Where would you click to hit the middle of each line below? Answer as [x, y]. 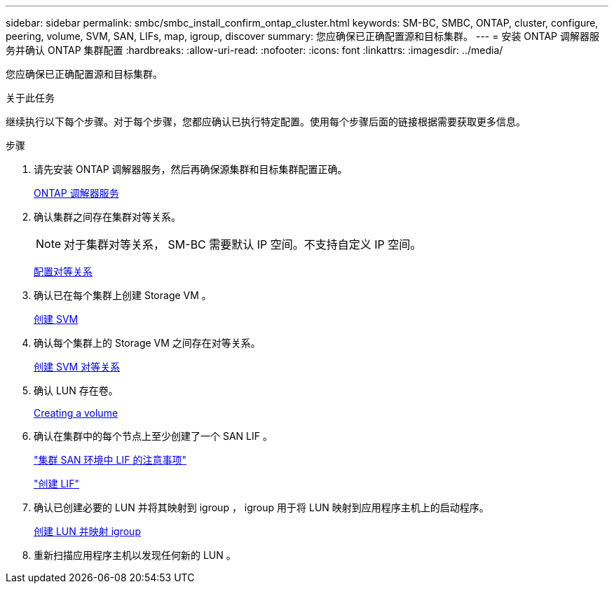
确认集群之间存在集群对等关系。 [107, 217]
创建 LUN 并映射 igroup [87, 531]
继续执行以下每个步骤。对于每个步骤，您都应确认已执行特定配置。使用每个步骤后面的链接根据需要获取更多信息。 [266, 122]
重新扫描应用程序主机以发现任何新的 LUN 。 [135, 555]
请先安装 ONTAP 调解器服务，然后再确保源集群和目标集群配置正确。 [191, 169]
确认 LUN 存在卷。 [76, 390]
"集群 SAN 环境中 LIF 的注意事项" [110, 460]
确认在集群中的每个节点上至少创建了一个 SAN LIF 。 [153, 436]
